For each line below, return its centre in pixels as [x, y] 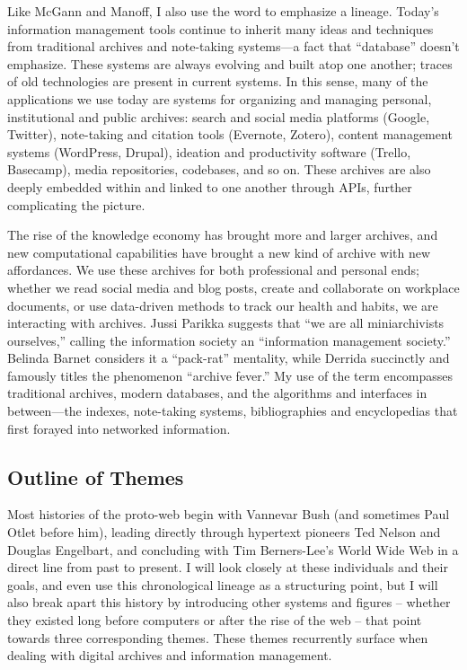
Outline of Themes [96, 476]
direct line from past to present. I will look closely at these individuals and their [228, 567]
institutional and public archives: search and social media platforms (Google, [219, 116]
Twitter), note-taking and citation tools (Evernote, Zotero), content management [230, 134]
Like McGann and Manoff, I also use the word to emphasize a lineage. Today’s [223, 11]
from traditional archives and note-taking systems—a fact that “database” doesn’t [233, 46]
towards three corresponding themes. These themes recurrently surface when [218, 637]
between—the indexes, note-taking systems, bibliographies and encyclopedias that [233, 411]
